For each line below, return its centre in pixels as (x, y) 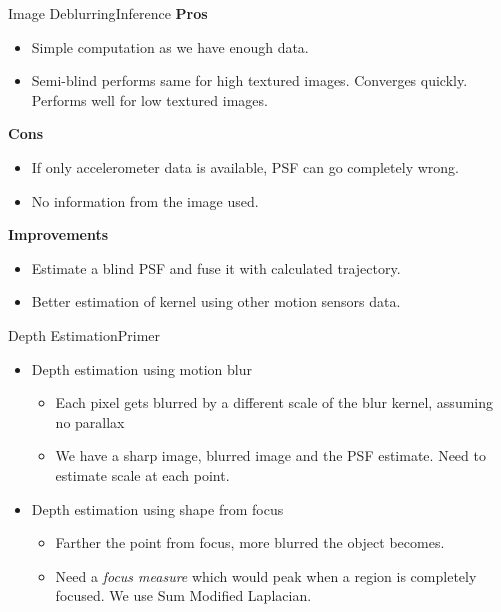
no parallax (90, 421)
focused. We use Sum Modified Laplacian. (183, 595)
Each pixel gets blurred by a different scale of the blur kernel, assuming (274, 402)
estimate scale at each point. (142, 474)
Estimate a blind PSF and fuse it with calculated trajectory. (216, 267)
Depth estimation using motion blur (141, 368)
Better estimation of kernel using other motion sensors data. (216, 301)
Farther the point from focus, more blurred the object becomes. (250, 542)
